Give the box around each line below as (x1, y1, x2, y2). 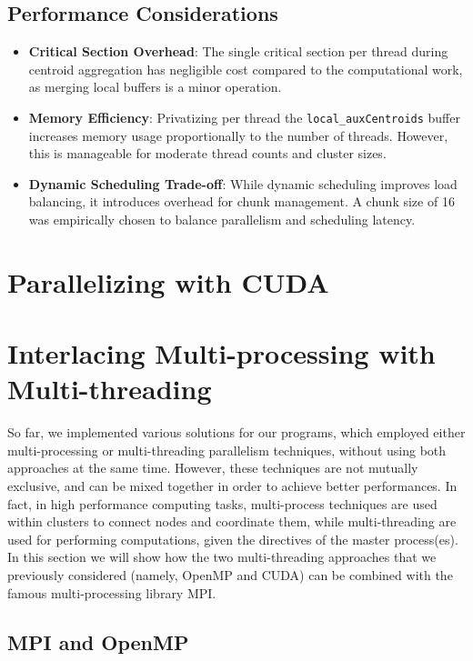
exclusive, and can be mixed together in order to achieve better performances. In (7, 476, 458, 496)
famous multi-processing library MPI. (7, 583, 216, 602)
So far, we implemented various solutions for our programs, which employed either (7, 423, 466, 442)
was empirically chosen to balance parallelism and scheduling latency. (28, 210, 416, 229)
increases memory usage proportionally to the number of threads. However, (28, 125, 448, 145)
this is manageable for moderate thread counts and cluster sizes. (28, 144, 387, 163)
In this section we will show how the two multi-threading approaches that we (7, 547, 437, 566)
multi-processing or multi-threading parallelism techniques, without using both (7, 440, 447, 459)
